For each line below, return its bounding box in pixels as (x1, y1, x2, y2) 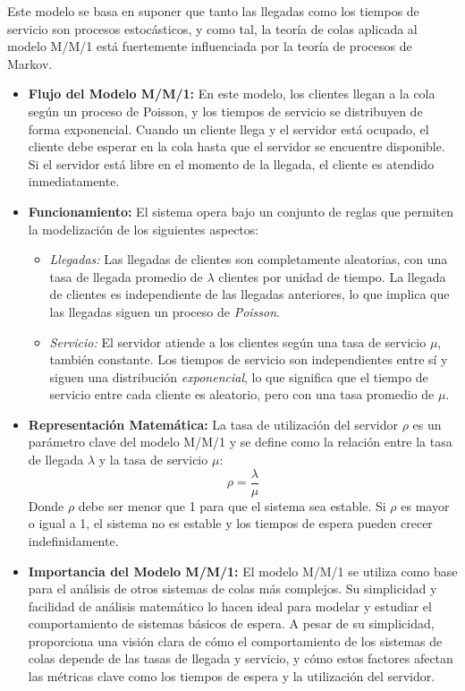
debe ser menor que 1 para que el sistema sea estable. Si (78, 496, 386, 515)
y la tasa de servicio (98, 450, 208, 469)
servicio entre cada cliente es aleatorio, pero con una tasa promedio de (49, 385, 435, 404)
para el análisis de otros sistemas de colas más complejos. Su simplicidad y (28, 579, 437, 598)
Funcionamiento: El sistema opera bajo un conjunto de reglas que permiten (28, 201, 453, 220)
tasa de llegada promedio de (49, 267, 203, 286)
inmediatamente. (28, 172, 120, 191)
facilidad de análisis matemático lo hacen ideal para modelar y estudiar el (28, 596, 432, 615)
